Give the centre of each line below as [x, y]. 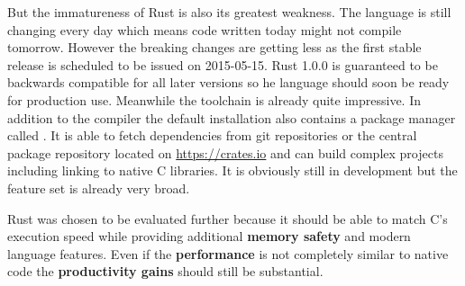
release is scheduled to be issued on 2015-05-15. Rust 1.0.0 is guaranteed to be [223, 64]
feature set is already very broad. [99, 188]
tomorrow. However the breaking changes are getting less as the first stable [214, 47]
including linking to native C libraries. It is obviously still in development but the [232, 170]
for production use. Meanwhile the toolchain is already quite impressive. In [214, 99]
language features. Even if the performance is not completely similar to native [228, 253]
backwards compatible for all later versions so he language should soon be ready [228, 82]
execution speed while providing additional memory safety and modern [209, 236]
